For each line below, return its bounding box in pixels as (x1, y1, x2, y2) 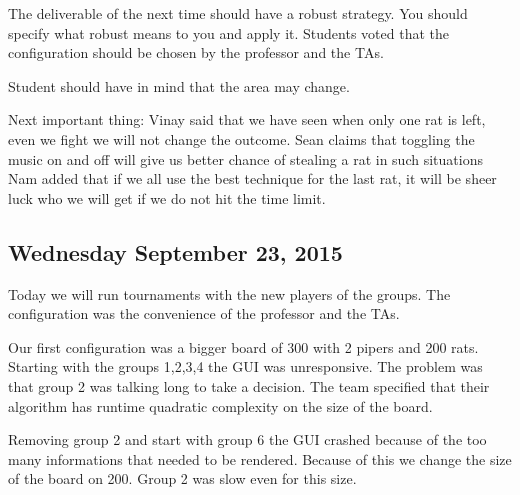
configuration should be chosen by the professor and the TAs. (8, 42, 384, 63)
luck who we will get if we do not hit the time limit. (8, 187, 326, 208)
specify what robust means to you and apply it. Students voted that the (8, 22, 449, 43)
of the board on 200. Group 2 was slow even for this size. (8, 468, 357, 489)
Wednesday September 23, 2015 (8, 236, 343, 267)
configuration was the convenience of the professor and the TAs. (8, 303, 400, 324)
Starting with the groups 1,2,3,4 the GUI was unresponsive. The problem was (8, 356, 483, 377)
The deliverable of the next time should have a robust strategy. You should (8, 3, 468, 23)
